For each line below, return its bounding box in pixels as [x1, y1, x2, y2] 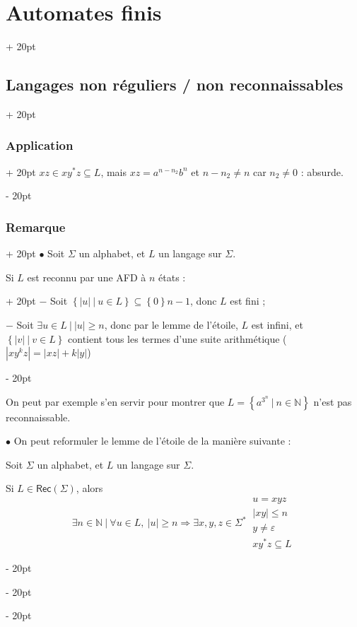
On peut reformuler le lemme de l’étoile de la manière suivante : [13, 433, 291, 448]
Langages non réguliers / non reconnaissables [6, 74, 344, 95]
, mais [100, 164, 127, 179]
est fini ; [230, 293, 266, 308]
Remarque [6, 218, 66, 235]
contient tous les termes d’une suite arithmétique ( [68, 331, 287, 346]
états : [158, 269, 186, 284]
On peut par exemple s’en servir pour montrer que [6, 394, 225, 409]
